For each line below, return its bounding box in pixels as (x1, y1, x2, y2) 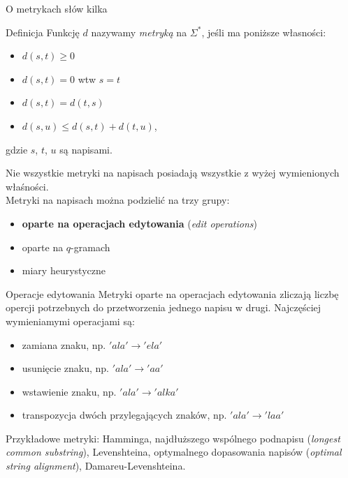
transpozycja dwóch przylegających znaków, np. (22, 408, 227, 422)
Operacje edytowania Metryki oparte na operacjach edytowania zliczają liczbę (6, 286, 339, 301)
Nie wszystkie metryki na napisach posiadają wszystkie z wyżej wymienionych (6, 165, 340, 180)
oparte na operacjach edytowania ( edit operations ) (22, 216, 257, 230)
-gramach (71, 239, 110, 254)
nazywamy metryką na (91, 24, 187, 39)
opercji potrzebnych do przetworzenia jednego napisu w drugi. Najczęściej (6, 300, 321, 315)
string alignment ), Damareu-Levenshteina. (6, 458, 186, 473)
